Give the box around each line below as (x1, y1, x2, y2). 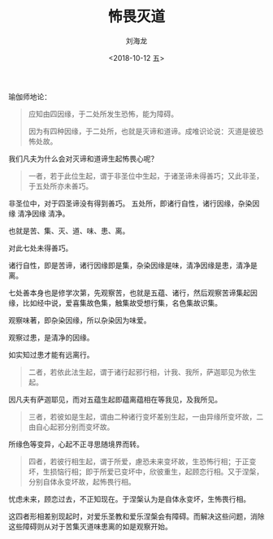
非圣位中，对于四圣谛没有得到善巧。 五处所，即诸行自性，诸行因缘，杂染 (8, 198, 253, 208)
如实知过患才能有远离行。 (8, 350, 94, 359)
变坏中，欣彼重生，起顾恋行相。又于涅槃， (120, 467, 264, 476)
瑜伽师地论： (8, 91, 51, 102)
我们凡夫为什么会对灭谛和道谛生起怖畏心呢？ (8, 154, 158, 163)
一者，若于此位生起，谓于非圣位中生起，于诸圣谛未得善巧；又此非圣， (28, 171, 264, 180)
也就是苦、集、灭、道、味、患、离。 (8, 225, 130, 236)
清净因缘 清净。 (17, 208, 70, 218)
